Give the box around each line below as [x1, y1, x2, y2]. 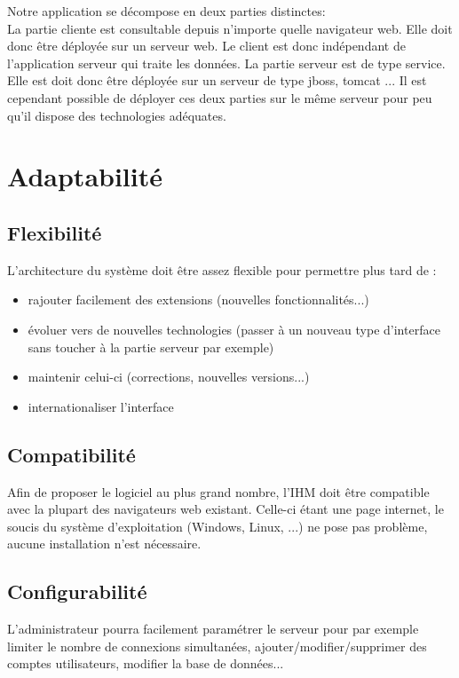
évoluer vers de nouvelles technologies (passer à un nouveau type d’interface [28, 319, 440, 338]
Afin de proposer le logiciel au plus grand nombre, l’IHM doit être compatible [7, 482, 430, 501]
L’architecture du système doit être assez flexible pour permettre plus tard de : [7, 260, 437, 279]
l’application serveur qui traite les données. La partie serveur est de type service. [7, 53, 446, 72]
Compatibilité [7, 440, 136, 468]
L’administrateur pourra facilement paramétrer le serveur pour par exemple [7, 619, 419, 638]
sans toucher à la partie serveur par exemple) [28, 337, 274, 356]
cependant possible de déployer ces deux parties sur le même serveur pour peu [7, 88, 432, 106]
